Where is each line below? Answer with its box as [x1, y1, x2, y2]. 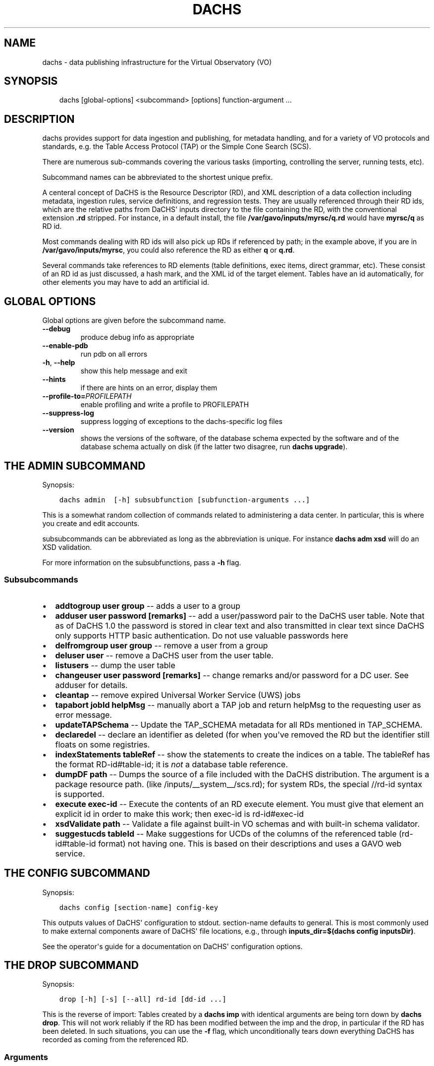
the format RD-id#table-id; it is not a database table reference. [55, 759, 288, 769]
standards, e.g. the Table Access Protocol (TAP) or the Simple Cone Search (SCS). [42, 142, 311, 151]
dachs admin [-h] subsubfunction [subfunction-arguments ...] [59, 495, 310, 504]
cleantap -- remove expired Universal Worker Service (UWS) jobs [55, 690, 301, 700]
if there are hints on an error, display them [80, 383, 217, 392]
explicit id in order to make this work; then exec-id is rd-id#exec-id [55, 808, 304, 819]
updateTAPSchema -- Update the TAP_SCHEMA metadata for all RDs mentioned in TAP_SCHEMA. [55, 719, 423, 730]
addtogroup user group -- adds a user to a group [55, 600, 241, 611]
